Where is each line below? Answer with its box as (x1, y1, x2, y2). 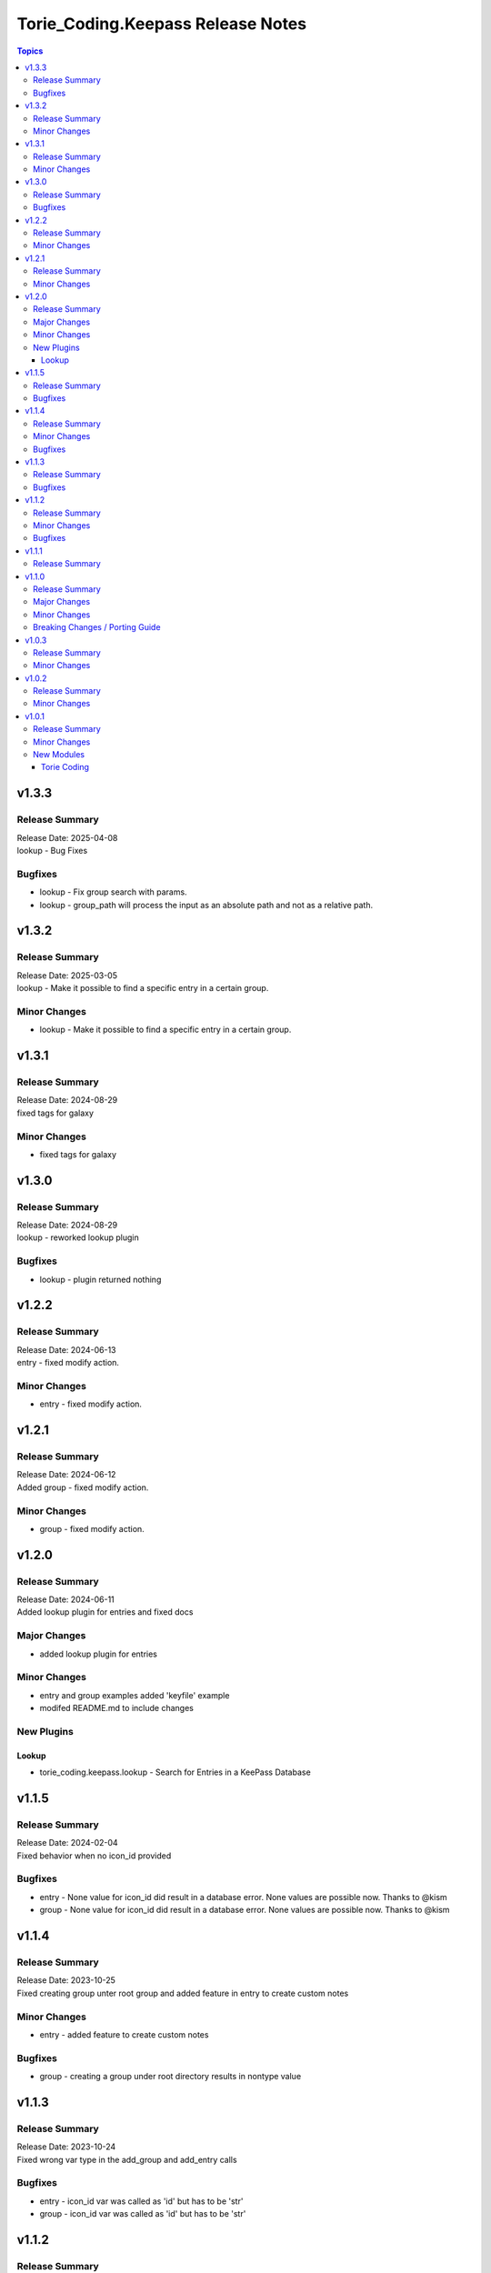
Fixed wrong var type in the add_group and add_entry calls (16, 2154, 237, 2165)
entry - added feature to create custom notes (39, 2028, 209, 2040)
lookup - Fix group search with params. (39, 886, 187, 897)
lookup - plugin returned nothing (39, 1274, 162, 1285)
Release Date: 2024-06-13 (16, 1344, 117, 1355)
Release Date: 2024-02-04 (16, 1837, 118, 1848)
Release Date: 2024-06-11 (16, 1594, 115, 1605)
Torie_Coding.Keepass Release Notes (16, 14, 307, 34)
